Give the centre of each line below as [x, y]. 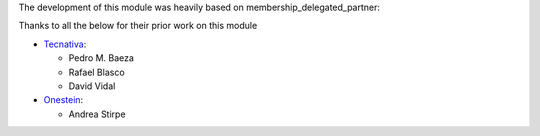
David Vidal [92, 86]
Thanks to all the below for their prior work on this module [138, 26]
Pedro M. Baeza [101, 58]
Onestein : [63, 100]
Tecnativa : [65, 44]
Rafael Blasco [96, 72]
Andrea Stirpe [97, 114]
